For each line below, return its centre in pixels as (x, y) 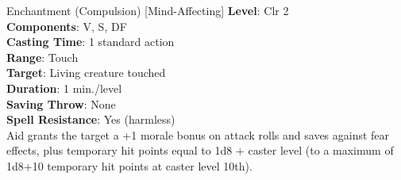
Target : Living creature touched (86, 73)
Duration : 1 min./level (64, 88)
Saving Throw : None (61, 103)
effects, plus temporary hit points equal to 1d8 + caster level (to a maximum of (200, 150)
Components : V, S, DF (67, 26)
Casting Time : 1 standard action (91, 42)
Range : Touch (42, 57)
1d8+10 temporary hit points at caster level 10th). (129, 165)
